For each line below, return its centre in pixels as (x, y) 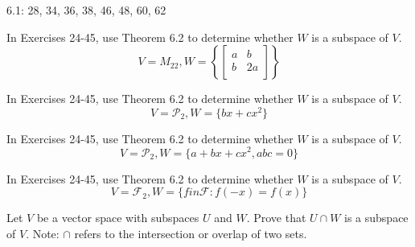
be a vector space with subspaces (118, 218)
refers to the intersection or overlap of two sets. (191, 233)
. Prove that (276, 218)
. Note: (43, 233)
